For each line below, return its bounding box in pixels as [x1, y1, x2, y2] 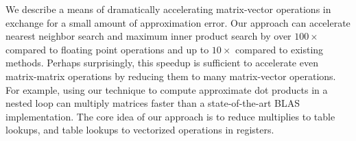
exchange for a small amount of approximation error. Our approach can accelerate [5, 15, 351, 29]
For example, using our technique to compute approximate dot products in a [5, 82, 328, 97]
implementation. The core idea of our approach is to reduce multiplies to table [5, 109, 335, 123]
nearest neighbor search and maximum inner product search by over [5, 29, 292, 43]
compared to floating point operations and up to [5, 42, 209, 56]
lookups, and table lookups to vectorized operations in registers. [5, 123, 274, 137]
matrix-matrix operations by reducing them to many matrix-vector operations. [5, 68, 336, 83]
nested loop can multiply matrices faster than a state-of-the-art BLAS [5, 96, 300, 110]
